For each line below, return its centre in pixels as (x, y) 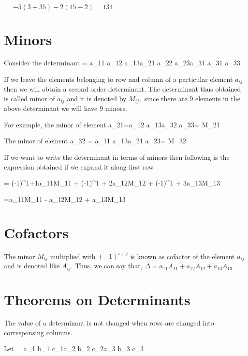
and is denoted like (32, 266)
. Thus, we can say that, (107, 266)
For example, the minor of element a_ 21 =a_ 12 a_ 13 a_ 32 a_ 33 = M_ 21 (112, 124)
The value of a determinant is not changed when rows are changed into (109, 323)
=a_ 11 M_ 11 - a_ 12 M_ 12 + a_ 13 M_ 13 (65, 199)
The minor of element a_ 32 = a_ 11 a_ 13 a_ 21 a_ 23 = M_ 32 (95, 141)
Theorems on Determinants (97, 300)
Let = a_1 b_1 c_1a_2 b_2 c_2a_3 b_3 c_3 (74, 348)
